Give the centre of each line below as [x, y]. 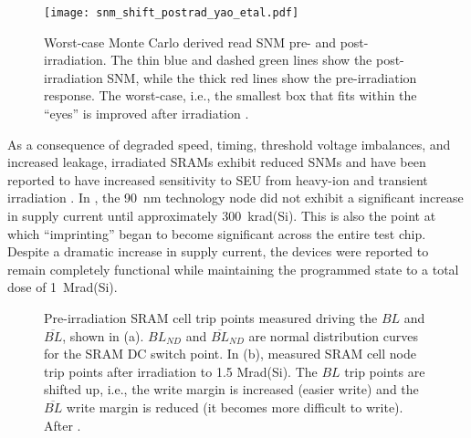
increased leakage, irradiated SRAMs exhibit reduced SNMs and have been [217, 162]
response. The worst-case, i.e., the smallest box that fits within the [230, 95]
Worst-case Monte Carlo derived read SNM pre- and [190, 42]
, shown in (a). [103, 335]
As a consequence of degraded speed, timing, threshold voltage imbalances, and [229, 144]
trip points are [385, 371]
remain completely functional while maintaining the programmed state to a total [233, 269]
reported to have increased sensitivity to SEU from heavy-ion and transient [218, 179]
